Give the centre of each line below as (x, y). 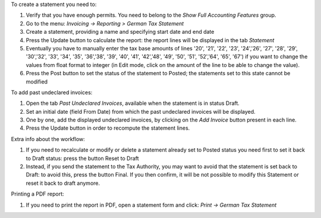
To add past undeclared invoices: (52, 92)
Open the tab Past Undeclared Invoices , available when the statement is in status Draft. (133, 103)
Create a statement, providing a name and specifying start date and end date (120, 32)
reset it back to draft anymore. (63, 183)
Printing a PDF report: (38, 194)
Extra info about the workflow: (48, 139)
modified (37, 81)
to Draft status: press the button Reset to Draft (82, 158)
